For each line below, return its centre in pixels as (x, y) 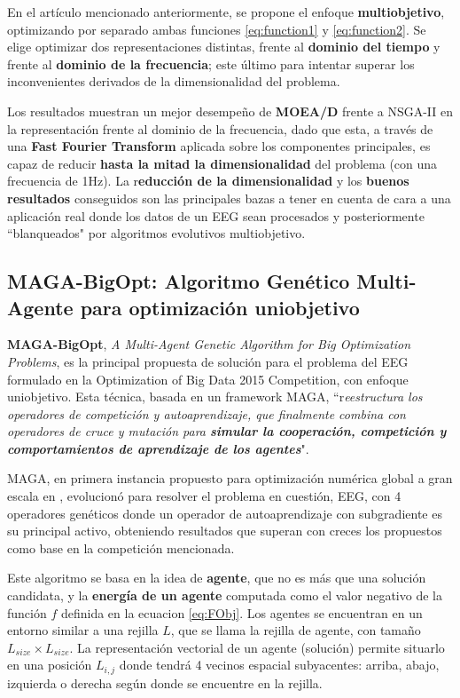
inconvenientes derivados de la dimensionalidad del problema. (174, 81)
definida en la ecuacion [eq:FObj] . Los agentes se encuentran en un (242, 612)
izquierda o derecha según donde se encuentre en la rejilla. (165, 682)
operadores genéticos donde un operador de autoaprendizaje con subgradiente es (225, 513)
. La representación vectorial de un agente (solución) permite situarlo (257, 647)
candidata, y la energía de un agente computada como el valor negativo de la (225, 595)
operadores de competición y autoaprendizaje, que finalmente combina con (207, 413)
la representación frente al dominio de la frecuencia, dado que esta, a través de (220, 128)
